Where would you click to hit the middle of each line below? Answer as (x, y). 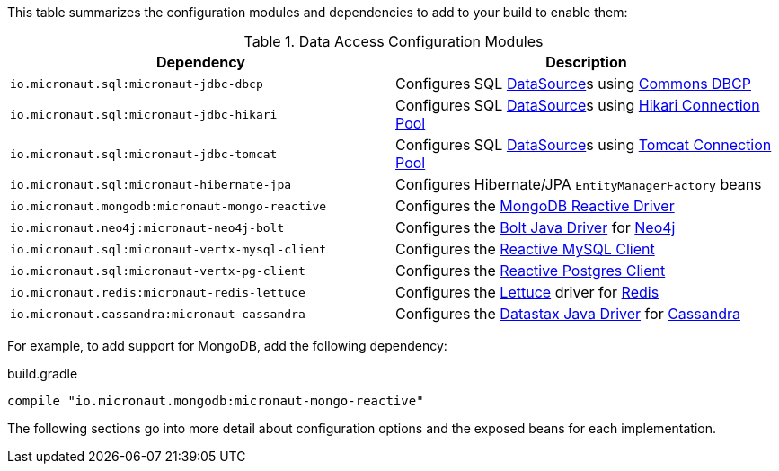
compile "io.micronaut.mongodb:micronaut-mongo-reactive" (216, 401)
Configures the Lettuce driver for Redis (527, 292)
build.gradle (43, 373)
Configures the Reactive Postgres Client (531, 271)
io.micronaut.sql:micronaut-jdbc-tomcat (144, 154)
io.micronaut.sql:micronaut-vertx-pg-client (158, 271)
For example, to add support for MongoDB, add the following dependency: (227, 346)
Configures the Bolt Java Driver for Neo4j (536, 227)
